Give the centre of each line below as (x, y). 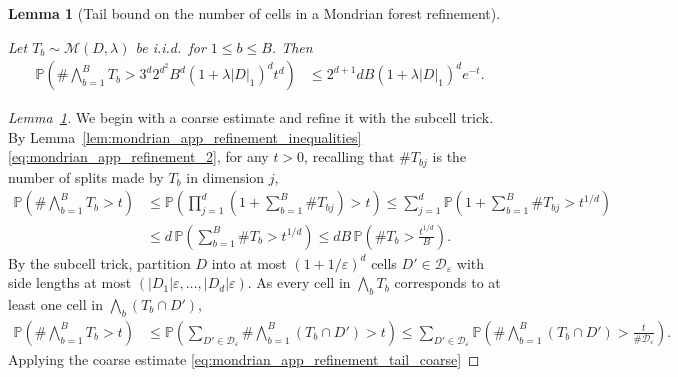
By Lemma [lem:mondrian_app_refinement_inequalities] (185, 136)
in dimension (225, 176)
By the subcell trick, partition (99, 262)
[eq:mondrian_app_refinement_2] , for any (138, 156)
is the (449, 156)
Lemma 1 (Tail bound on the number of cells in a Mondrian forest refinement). (254, 13)
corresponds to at (447, 282)
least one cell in (55, 303)
